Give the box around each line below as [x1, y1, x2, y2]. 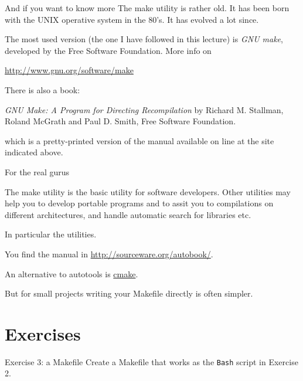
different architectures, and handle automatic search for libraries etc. [5, 208, 251, 220]
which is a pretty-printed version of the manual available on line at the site [5, 134, 274, 147]
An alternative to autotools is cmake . [5, 267, 138, 280]
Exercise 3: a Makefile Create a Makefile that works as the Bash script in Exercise [5, 355, 298, 368]
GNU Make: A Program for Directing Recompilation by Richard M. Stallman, [5, 103, 284, 115]
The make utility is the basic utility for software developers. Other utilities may [5, 185, 291, 198]
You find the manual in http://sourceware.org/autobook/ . [5, 247, 213, 260]
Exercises [5, 321, 81, 345]
